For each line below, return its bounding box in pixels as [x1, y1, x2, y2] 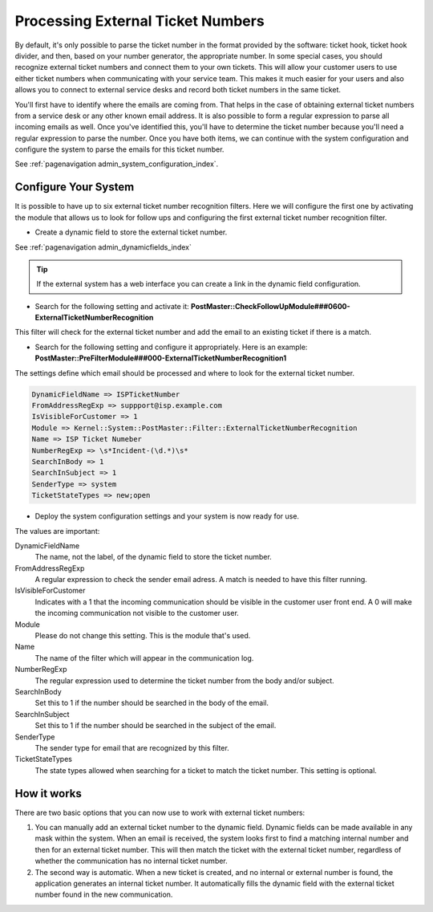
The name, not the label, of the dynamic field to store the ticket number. [34, 552, 272, 562]
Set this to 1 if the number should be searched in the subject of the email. [34, 721, 277, 731]
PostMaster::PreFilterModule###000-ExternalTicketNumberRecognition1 [34, 353, 287, 363]
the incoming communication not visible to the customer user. [34, 609, 240, 618]
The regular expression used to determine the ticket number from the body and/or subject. [34, 675, 334, 686]
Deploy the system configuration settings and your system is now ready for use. [34, 511, 300, 521]
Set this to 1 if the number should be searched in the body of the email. [34, 698, 269, 708]
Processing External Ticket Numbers [14, 12, 265, 30]
